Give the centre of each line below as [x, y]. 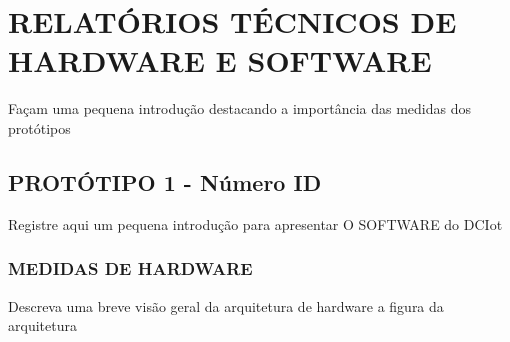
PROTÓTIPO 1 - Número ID [165, 181]
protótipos [39, 127]
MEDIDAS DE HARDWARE [130, 268]
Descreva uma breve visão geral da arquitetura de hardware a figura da [226, 305]
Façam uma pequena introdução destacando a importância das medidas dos [239, 108]
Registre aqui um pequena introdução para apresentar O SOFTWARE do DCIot [255, 223]
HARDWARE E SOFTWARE [220, 60]
